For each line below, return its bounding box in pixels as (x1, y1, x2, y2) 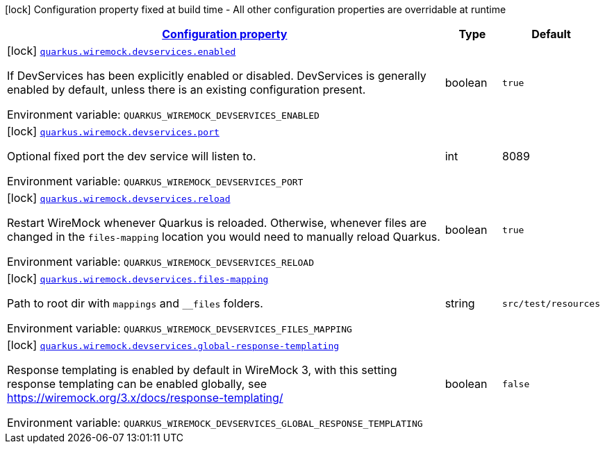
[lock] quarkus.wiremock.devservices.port (7, 124, 219, 138)
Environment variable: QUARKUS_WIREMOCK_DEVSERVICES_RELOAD (7, 255, 315, 269)
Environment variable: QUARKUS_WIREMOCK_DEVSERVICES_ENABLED (7, 108, 320, 121)
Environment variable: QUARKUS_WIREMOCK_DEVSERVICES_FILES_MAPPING (7, 321, 352, 335)
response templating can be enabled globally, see (7, 377, 267, 391)
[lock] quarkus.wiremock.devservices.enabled (7, 44, 236, 58)
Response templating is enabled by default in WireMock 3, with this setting (7, 363, 397, 377)
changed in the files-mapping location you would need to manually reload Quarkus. (7, 230, 440, 244)
